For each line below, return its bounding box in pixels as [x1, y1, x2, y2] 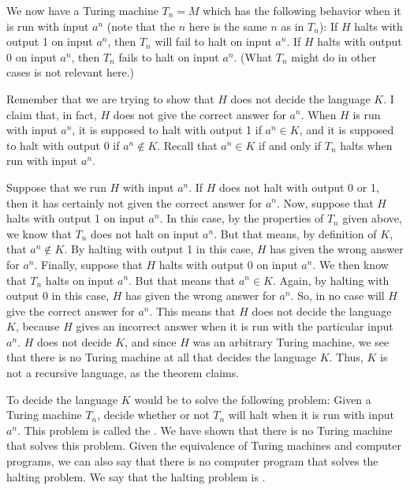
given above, [342, 210, 402, 226]
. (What [233, 48, 273, 65]
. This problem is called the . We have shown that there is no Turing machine [17, 421, 393, 438]
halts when [340, 137, 393, 153]
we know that [6, 225, 72, 241]
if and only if [259, 137, 322, 153]
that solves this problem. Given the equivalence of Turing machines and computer [6, 437, 402, 454]
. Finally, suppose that [34, 256, 143, 272]
